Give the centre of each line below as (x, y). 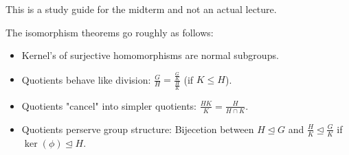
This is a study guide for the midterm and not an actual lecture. (141, 9)
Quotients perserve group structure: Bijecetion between (138, 129)
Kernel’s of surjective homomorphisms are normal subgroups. (150, 55)
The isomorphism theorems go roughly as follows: (110, 32)
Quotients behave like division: (86, 79)
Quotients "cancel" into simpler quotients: (109, 105)
